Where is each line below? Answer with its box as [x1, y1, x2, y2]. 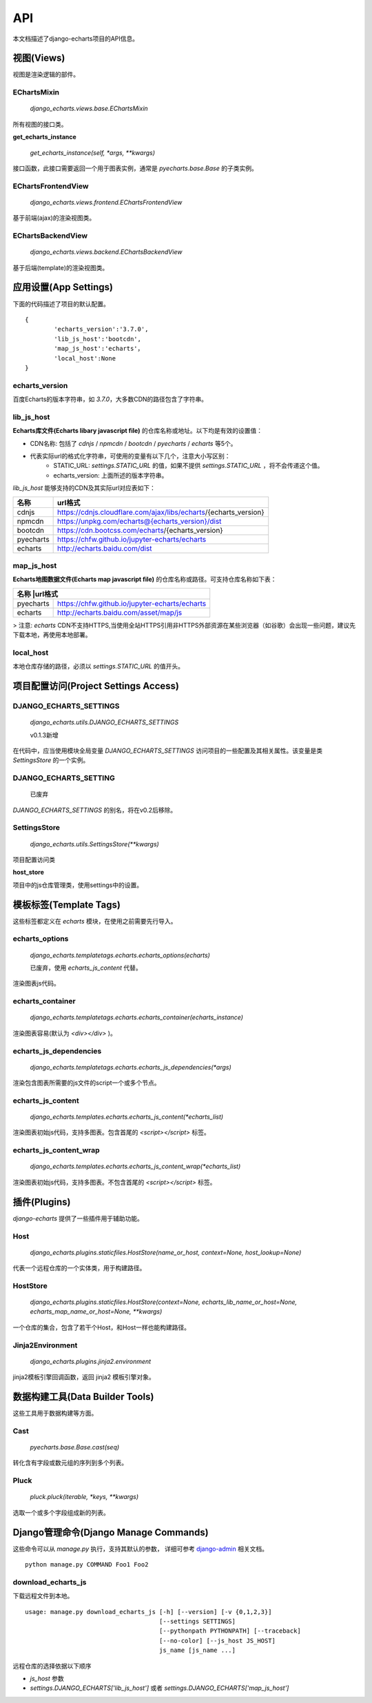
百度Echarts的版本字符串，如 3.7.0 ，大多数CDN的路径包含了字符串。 [12, 395, 208, 403]
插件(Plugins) [12, 1196, 71, 1207]
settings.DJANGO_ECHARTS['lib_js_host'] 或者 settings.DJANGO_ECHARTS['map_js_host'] [30, 1684, 289, 1692]
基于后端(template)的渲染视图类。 [12, 263, 109, 272]
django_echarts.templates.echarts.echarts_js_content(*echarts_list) [30, 1113, 224, 1121]
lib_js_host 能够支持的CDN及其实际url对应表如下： [12, 484, 156, 492]
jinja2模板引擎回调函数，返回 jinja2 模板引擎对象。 [12, 1373, 155, 1381]
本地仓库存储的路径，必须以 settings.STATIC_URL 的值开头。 [12, 662, 185, 671]
